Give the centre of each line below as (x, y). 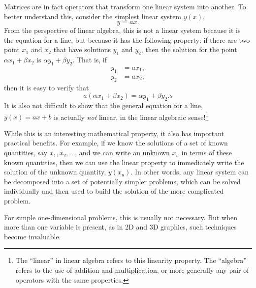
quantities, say (26, 153)
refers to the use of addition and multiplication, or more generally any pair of (132, 270)
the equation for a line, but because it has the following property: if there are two (127, 40)
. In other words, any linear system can (190, 172)
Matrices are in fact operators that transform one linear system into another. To (125, 6)
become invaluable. (32, 236)
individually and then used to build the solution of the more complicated (114, 191)
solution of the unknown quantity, (55, 172)
